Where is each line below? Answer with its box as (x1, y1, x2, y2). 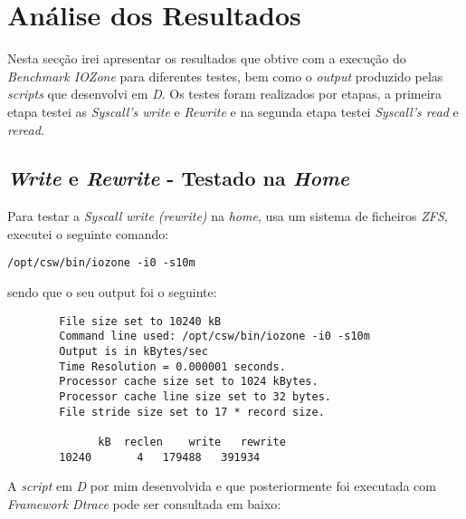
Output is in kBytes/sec (59, 345, 208, 359)
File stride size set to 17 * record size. (59, 405, 325, 418)
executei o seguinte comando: (7, 224, 169, 243)
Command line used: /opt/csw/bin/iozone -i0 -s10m (59, 330, 370, 343)
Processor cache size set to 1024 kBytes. (59, 375, 319, 389)
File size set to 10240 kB (59, 314, 222, 328)
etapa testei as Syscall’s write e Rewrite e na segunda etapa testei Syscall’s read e (7, 101, 459, 120)
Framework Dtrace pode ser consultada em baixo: (7, 494, 281, 513)
